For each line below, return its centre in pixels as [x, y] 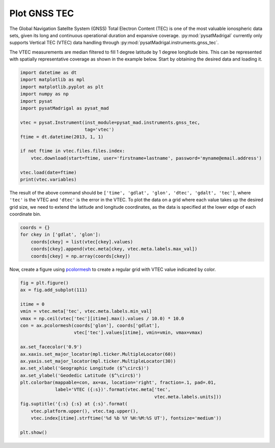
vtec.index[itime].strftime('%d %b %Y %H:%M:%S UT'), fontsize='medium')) [126, 418]
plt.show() [34, 432]
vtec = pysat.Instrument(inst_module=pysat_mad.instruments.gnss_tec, [110, 122]
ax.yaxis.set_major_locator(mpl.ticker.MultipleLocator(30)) [98, 361]
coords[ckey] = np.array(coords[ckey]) [81, 256]
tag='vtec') [99, 130]
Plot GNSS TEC [42, 13]
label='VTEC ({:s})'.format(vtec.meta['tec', [113, 390]
